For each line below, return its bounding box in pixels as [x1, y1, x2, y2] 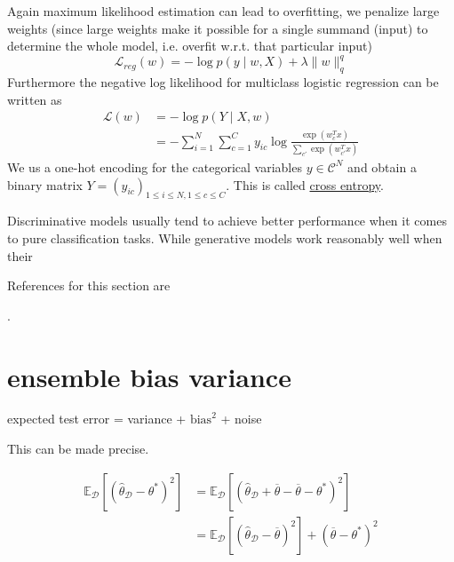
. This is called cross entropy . [226, 175, 384, 194]
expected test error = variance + [7, 409, 187, 428]
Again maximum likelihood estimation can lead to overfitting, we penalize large [7, 2, 440, 20]
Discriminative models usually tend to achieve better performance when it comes [7, 211, 447, 230]
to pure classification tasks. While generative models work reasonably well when [7, 228, 442, 247]
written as [7, 90, 62, 108]
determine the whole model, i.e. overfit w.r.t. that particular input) [7, 36, 372, 55]
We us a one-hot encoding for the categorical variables [7, 157, 302, 176]
